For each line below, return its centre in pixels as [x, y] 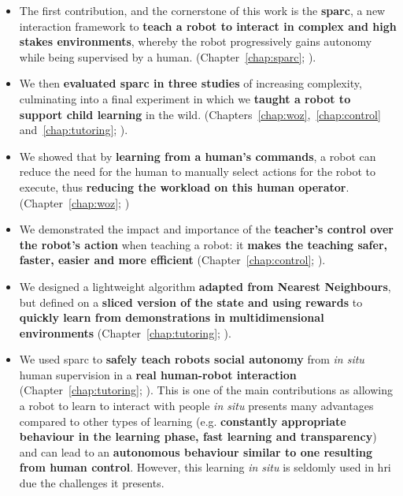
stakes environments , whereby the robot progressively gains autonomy [196, 41]
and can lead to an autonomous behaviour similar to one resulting [196, 451]
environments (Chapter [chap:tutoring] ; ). [125, 332]
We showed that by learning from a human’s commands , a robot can [198, 156]
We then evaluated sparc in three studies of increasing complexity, [190, 83]
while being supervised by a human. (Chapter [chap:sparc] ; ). [168, 56]
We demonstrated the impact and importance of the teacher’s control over [206, 229]
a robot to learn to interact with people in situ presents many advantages [196, 406]
